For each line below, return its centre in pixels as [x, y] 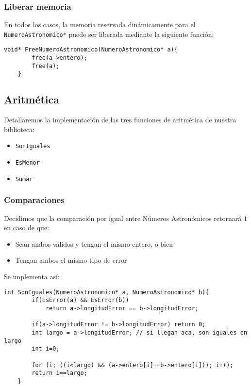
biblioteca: [19, 129]
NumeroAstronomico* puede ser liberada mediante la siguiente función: [109, 34]
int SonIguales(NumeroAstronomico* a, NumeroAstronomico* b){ [107, 292]
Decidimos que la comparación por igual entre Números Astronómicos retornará [123, 218]
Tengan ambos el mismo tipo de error [71, 260]
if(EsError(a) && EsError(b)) [80, 300]
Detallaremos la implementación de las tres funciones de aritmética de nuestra [120, 120]
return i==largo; [59, 373]
